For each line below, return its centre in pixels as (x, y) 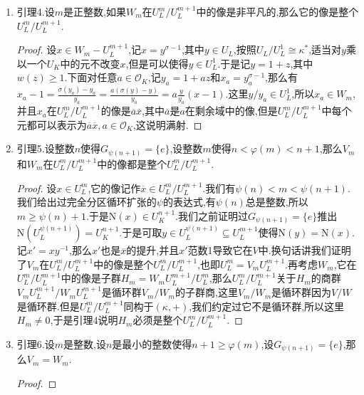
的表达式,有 (189, 202)
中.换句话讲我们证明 (305, 250)
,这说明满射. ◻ (167, 124)
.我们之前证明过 (212, 215)
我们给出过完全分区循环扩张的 (87, 202)
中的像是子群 (91, 278)
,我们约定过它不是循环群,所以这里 (267, 306)
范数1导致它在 (220, 250)
